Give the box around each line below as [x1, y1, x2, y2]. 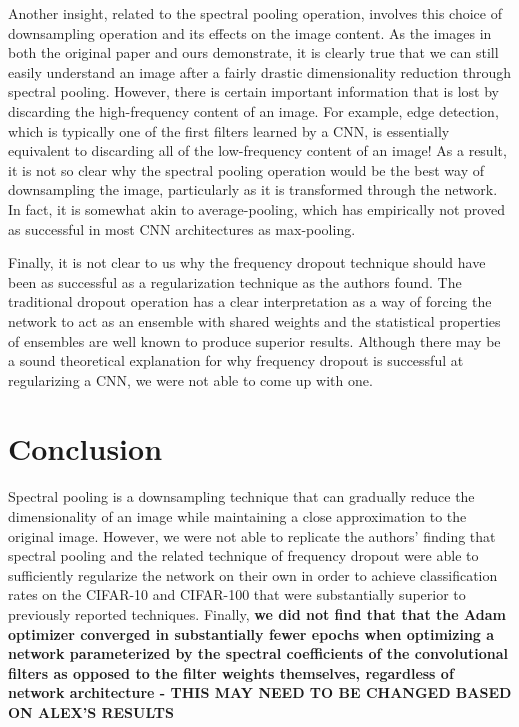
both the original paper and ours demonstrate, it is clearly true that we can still [8, 42, 499, 63]
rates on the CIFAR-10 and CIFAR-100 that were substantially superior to [8, 584, 466, 605]
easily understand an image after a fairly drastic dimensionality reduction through [8, 61, 512, 82]
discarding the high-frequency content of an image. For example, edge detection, [8, 100, 499, 121]
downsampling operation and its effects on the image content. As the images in [8, 22, 492, 43]
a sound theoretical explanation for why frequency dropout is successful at [8, 350, 464, 371]
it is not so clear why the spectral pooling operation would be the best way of [8, 159, 485, 180]
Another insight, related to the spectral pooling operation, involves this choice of [8, 3, 502, 23]
